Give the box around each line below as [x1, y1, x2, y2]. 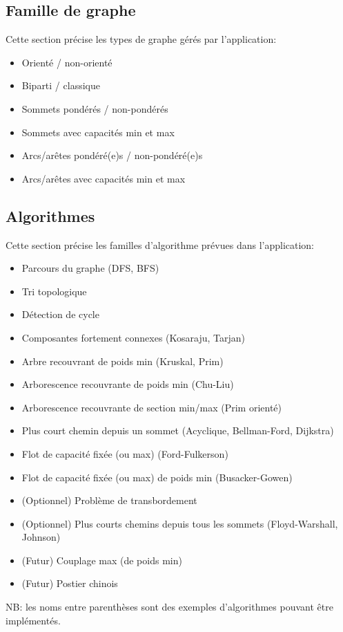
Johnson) [21, 530, 61, 544]
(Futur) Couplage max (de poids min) [21, 552, 182, 567]
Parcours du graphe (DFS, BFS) [21, 261, 159, 275]
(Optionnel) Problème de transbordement [21, 493, 197, 508]
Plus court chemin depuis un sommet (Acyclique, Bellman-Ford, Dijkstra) [21, 423, 334, 438]
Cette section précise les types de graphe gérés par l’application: [6, 32, 277, 46]
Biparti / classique [21, 78, 100, 93]
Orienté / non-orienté [21, 55, 112, 69]
